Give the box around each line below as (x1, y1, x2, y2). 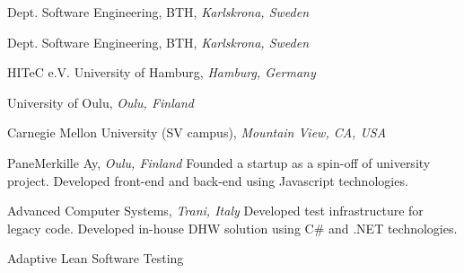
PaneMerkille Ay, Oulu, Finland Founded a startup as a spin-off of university (7, 153, 431, 172)
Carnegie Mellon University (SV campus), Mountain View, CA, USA (7, 123, 387, 142)
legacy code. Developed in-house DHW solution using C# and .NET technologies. (7, 218, 458, 237)
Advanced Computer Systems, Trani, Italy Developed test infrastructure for (7, 201, 424, 220)
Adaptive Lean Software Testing (7, 249, 184, 268)
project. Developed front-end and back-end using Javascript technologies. (7, 171, 408, 189)
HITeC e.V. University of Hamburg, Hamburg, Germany (7, 63, 316, 82)
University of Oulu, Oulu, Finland (7, 92, 194, 111)
